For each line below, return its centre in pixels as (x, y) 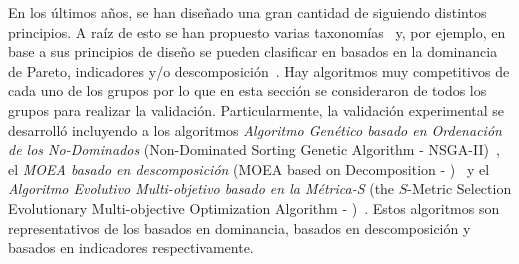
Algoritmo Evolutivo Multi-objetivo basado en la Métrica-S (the (201, 188)
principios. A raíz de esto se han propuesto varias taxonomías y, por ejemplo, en (257, 31)
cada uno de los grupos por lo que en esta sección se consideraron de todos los (247, 90)
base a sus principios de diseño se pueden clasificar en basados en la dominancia (253, 51)
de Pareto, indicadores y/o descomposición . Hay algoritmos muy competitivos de (259, 70)
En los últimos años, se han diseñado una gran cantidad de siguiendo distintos (247, 12)
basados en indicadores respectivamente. (131, 247)
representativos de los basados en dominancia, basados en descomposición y (239, 227)
